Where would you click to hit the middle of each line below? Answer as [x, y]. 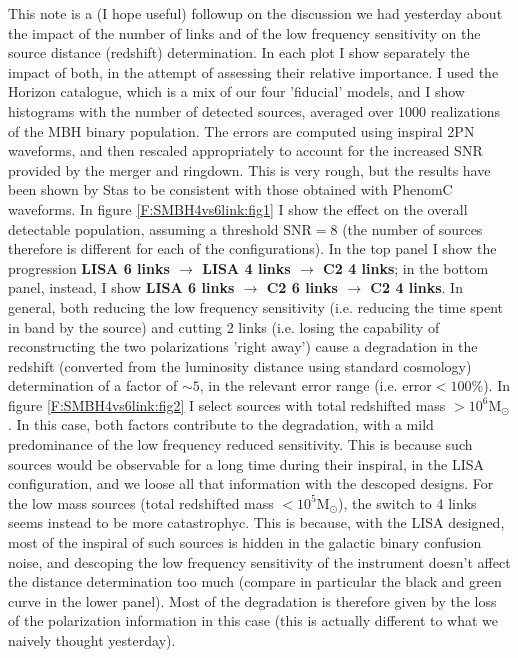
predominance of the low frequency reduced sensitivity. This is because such [240, 444]
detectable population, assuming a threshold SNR [160, 228]
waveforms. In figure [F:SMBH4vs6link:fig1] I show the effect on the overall [238, 208]
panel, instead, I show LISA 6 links [121, 287]
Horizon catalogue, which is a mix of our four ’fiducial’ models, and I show [236, 91]
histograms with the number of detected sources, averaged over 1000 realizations [254, 110]
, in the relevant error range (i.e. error [315, 385]
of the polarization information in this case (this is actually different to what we [253, 620]
